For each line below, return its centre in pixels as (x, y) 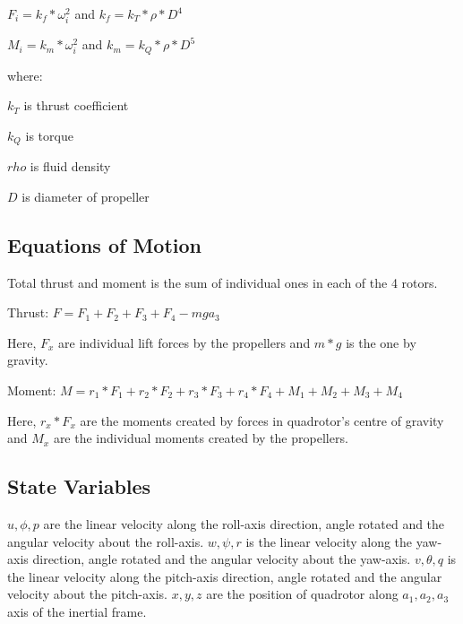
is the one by (381, 342)
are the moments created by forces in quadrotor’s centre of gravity (262, 420)
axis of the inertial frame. (77, 611)
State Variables (79, 486)
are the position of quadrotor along (302, 594)
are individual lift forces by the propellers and (184, 342)
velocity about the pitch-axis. (87, 594)
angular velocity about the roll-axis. (106, 541)
